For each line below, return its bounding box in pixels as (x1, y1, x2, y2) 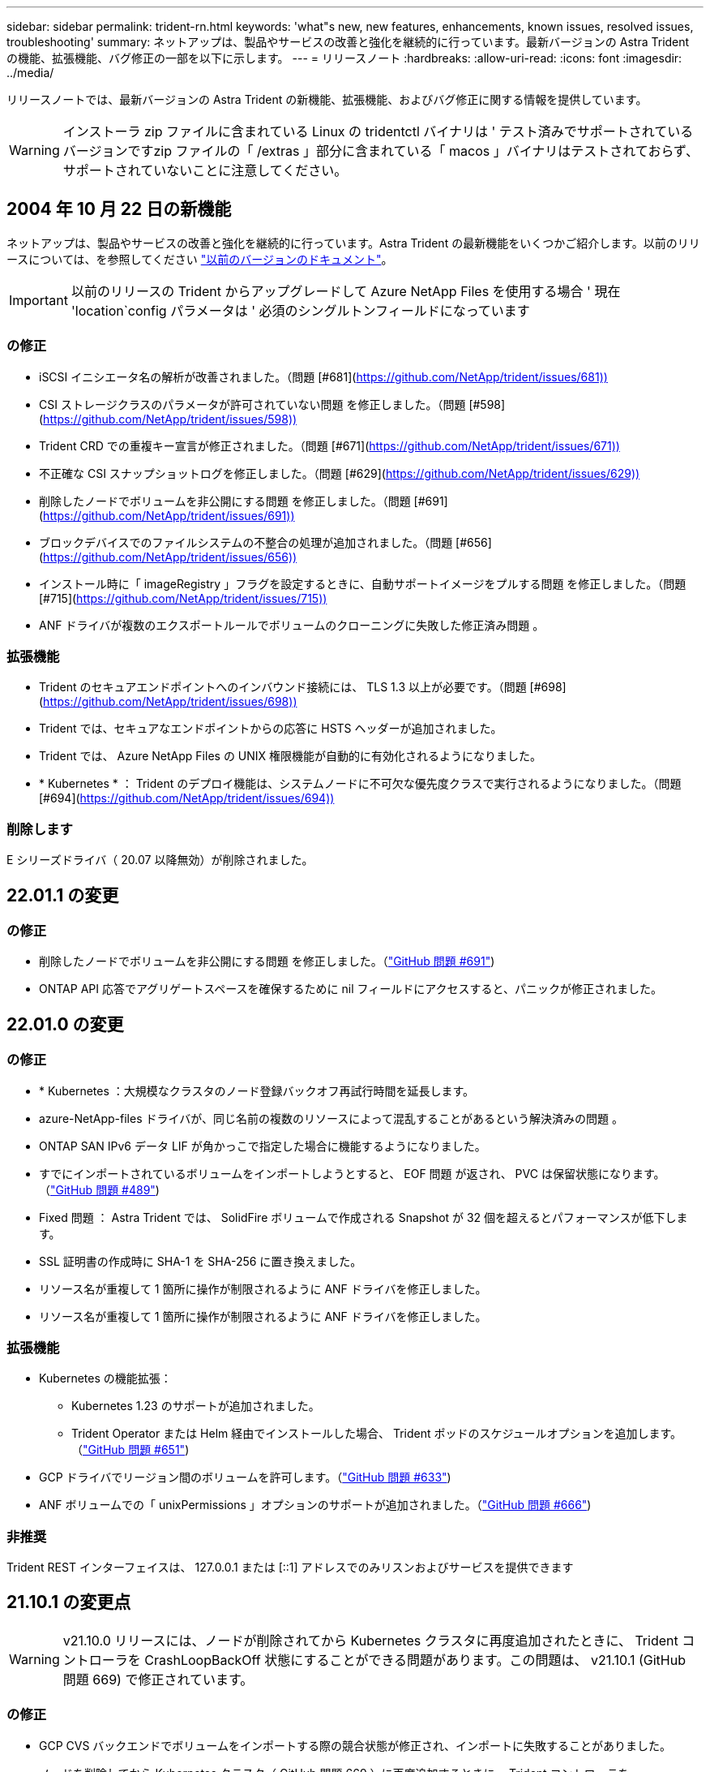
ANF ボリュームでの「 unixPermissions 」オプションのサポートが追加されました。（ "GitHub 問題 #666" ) (39, 1498, 592, 1512)
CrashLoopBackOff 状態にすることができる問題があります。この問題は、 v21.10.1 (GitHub (144, 1651, 686, 1668)
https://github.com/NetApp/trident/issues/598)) (43, 411, 297, 426)
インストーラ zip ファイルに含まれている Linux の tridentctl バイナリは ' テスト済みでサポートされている (62, 123, 694, 140)
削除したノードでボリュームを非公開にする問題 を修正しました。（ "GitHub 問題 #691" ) (39, 954, 495, 969)
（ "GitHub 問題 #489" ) (39, 1182, 160, 1197)
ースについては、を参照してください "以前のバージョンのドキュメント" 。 (6, 252, 393, 266)
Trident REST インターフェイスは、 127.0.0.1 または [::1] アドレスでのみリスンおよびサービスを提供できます (6, 1560, 574, 1575)
